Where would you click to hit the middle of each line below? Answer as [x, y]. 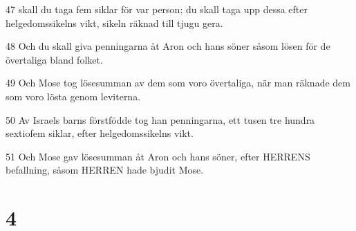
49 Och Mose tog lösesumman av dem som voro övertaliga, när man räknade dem [178, 83]
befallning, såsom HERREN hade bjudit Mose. [105, 170]
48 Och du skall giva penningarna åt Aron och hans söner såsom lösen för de [168, 46]
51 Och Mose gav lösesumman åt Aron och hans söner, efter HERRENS [158, 156]
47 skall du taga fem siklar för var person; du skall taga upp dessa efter [157, 9]
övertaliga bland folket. [54, 59]
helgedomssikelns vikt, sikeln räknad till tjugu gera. [114, 22]
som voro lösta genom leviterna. [73, 96]
